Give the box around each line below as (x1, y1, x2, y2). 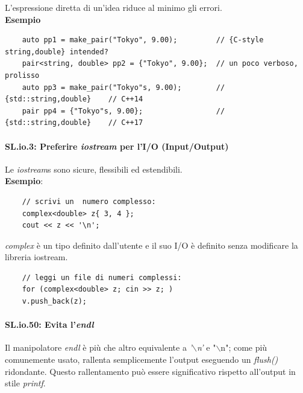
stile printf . (5, 377, 46, 389)
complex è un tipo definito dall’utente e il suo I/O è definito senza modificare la (5, 238, 298, 251)
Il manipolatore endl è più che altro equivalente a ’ (5, 341, 192, 354)
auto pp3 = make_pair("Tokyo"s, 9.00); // (22, 83, 225, 92)
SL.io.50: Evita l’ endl (5, 318, 94, 331)
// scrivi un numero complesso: (22, 197, 156, 206)
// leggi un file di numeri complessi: (22, 273, 182, 282)
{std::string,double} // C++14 (5, 95, 143, 104)
